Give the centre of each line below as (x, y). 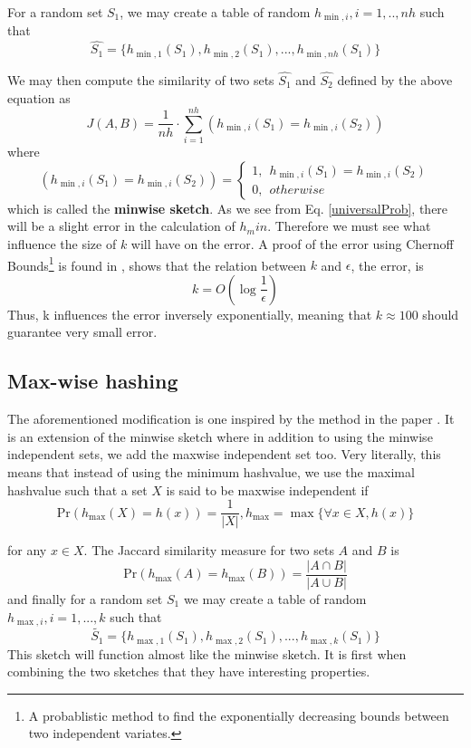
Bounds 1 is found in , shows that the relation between (157, 264)
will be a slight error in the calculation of (121, 226)
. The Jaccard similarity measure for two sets (209, 550)
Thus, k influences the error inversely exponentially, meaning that (190, 314)
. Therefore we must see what (349, 226)
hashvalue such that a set (77, 489)
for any (27, 550)
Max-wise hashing (93, 381)
